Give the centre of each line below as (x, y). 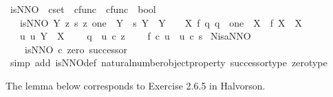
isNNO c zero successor (76, 49)
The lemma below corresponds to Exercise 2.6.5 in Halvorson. (136, 85)
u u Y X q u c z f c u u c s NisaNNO (135, 36)
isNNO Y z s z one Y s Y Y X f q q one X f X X (161, 22)
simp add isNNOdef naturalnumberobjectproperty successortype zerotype (169, 63)
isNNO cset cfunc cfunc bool (83, 9)
